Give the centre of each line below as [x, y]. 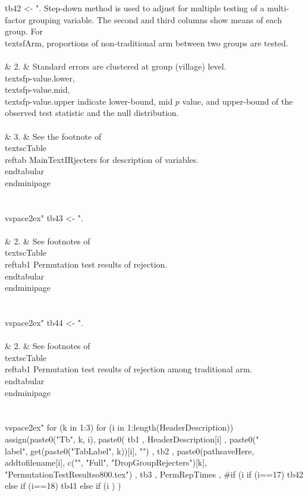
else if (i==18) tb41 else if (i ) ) [63, 486]
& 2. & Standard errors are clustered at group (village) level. [116, 66]
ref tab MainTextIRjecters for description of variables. [102, 159]
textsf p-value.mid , [37, 90]
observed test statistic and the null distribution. [92, 113]
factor [15, 19]
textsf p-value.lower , [40, 78]
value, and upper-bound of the [238, 101]
